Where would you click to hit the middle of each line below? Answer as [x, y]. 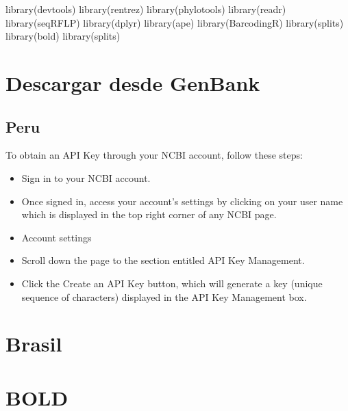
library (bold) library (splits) [63, 36]
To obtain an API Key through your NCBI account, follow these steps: [154, 155]
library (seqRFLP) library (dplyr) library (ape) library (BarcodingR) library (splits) [175, 22]
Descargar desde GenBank [133, 82]
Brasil [34, 344]
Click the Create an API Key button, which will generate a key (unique [172, 283]
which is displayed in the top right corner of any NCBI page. [149, 214]
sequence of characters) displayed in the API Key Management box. [164, 296]
